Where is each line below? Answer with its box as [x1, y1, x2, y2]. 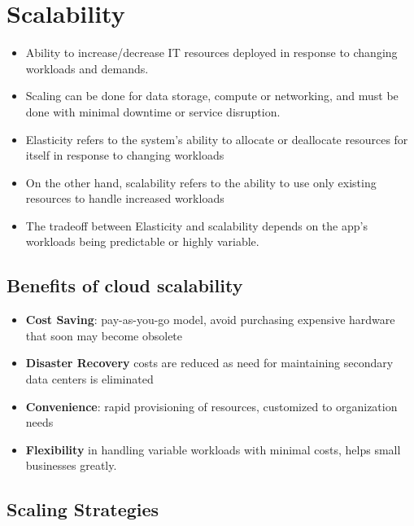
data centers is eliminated [25, 370, 154, 388]
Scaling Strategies [7, 497, 159, 522]
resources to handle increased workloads [25, 190, 224, 207]
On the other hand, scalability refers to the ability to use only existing [25, 173, 377, 191]
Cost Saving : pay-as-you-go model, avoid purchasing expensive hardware [25, 311, 395, 328]
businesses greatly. [25, 457, 117, 474]
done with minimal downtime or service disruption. [25, 103, 281, 120]
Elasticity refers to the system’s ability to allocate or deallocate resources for [25, 130, 408, 147]
